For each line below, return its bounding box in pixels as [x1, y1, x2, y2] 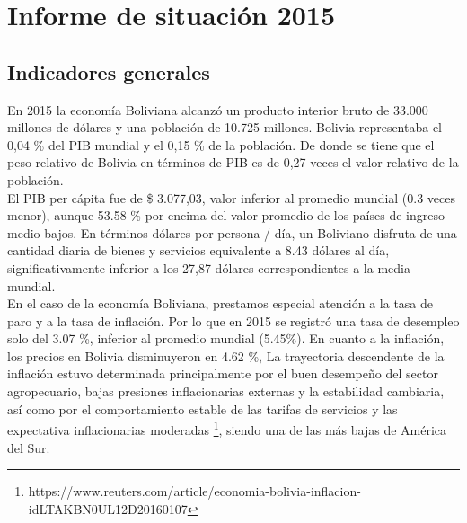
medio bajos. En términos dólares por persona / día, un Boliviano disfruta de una [7, 223, 457, 242]
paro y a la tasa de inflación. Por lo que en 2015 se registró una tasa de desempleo [7, 311, 460, 330]
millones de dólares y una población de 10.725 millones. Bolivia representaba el [7, 118, 443, 137]
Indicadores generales [7, 58, 210, 85]
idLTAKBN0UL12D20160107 [28, 499, 188, 518]
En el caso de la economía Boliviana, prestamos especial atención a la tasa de [7, 294, 434, 313]
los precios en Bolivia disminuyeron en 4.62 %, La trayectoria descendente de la [7, 346, 445, 365]
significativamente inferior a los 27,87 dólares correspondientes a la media [7, 258, 410, 277]
